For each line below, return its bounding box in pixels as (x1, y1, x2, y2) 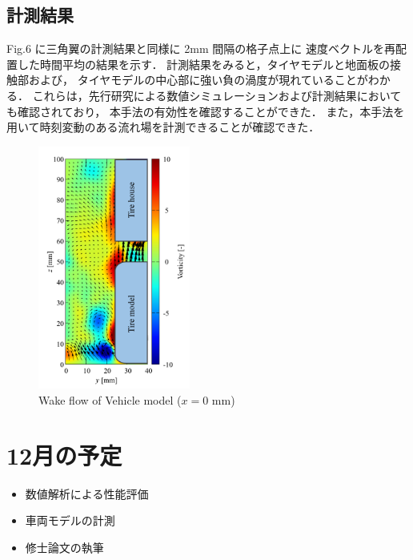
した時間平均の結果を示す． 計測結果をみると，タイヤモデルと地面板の (17, 55, 391, 72)
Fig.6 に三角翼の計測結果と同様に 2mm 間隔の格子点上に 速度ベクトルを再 (6, 40, 395, 57)
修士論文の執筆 (25, 538, 104, 555)
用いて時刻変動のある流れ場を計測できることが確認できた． (6, 119, 320, 135)
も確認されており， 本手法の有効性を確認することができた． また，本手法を (6, 103, 405, 119)
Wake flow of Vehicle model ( (38, 392, 182, 408)
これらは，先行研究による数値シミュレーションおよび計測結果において (32, 87, 402, 103)
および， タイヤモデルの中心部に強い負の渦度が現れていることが (28, 71, 368, 88)
